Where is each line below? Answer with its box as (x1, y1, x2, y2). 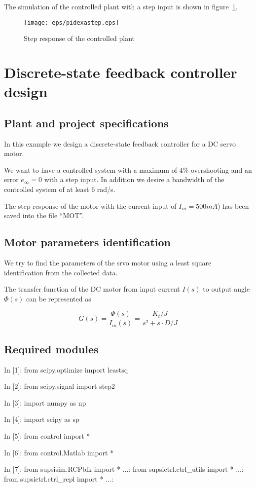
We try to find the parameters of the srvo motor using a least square (4, 257, 212, 267)
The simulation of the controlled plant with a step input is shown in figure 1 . (4, 1, 238, 11)
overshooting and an (190, 164, 252, 175)
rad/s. (97, 184, 115, 194)
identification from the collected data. (4, 267, 118, 277)
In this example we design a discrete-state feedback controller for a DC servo (4, 138, 236, 149)
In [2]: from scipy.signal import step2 (4, 381, 115, 391)
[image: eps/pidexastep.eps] (24, 19, 119, 26)
